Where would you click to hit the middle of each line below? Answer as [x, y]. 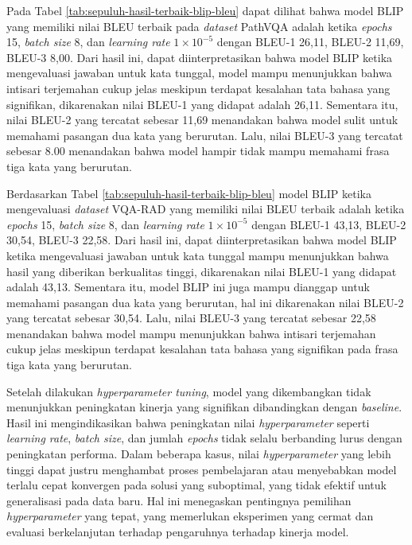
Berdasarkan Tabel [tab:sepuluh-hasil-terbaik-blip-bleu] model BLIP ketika [189, 193]
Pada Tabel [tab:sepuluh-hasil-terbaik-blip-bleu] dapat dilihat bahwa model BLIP [205, 10]
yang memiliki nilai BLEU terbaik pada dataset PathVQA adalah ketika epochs [199, 26]
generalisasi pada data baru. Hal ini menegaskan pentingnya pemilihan [179, 500]
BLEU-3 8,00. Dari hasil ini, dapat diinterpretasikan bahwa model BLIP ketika [200, 57]
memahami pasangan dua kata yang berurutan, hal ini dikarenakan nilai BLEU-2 [205, 302]
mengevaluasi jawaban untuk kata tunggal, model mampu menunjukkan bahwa [199, 73]
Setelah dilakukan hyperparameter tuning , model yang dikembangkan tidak [189, 391]
